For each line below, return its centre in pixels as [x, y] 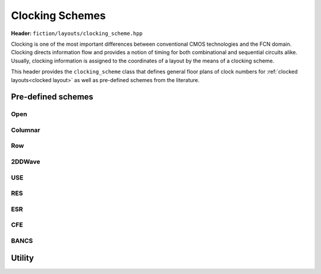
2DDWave [26, 162]
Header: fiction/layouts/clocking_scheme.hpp [77, 33]
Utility [22, 258]
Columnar [26, 130]
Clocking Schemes [59, 15]
